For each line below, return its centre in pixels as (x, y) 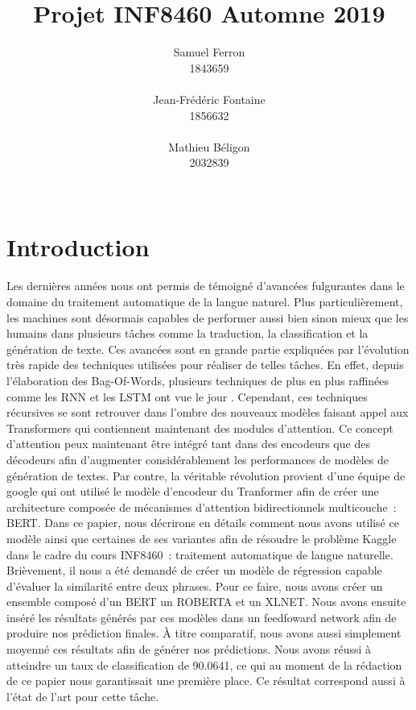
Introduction (78, 247)
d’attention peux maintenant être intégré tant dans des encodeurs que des (188, 444)
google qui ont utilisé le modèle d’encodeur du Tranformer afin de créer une (193, 491)
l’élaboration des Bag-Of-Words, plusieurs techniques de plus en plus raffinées (198, 380)
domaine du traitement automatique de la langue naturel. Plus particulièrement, (205, 301)
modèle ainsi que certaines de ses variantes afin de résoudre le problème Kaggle (202, 538)
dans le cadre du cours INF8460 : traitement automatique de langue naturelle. (200, 554)
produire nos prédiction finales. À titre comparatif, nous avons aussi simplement (204, 633)
